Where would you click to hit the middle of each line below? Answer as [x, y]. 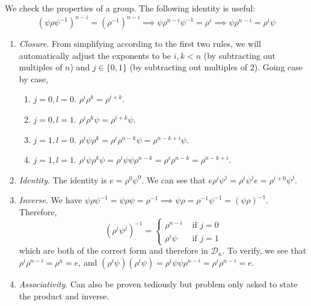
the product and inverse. [64, 295]
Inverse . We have [51, 200]
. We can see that [174, 179]
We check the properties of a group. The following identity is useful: [130, 8]
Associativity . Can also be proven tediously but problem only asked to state [158, 283]
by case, [34, 78]
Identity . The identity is [63, 179]
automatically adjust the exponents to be [95, 55]
